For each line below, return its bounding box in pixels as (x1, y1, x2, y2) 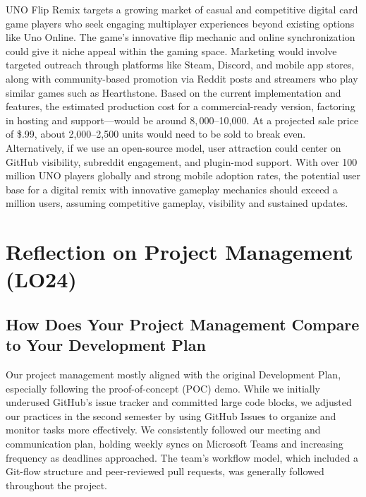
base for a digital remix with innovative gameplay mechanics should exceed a (6, 181, 338, 196)
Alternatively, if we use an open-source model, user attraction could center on (6, 140, 341, 155)
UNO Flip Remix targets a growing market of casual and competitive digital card (6, 2, 358, 16)
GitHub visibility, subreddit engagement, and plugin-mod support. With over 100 (6, 154, 358, 169)
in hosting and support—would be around (6, 112, 187, 127)
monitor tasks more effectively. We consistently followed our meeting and (6, 422, 321, 437)
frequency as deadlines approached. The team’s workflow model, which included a (6, 450, 359, 465)
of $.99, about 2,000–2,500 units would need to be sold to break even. (6, 126, 306, 141)
